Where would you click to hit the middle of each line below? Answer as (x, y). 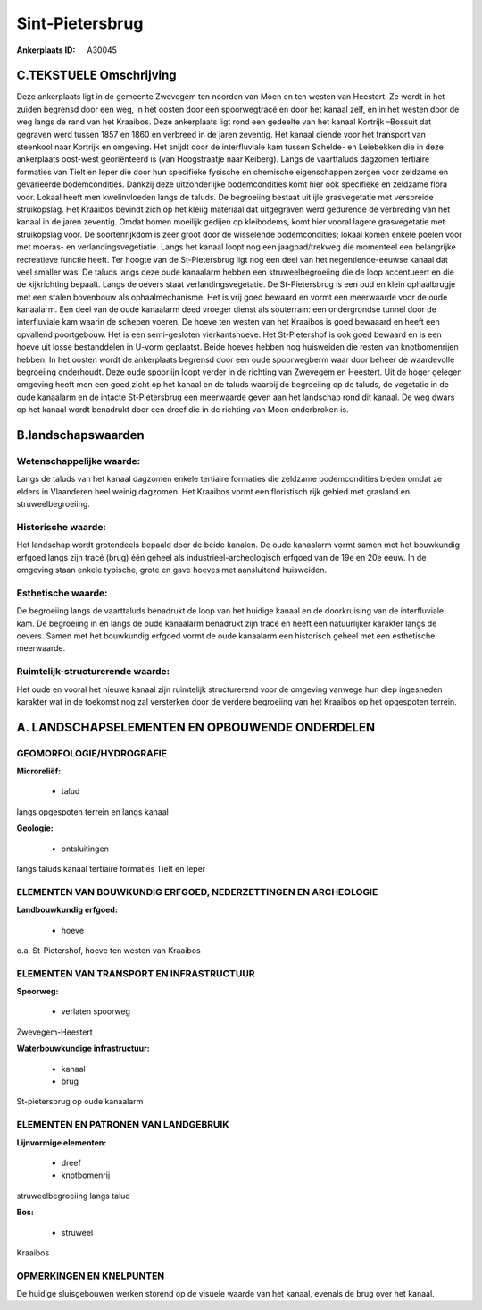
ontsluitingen (85, 849)
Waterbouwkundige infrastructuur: (83, 1048)
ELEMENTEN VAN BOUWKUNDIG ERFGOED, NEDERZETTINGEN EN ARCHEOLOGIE (197, 892)
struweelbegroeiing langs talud (74, 1196)
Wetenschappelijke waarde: (79, 461)
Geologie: (35, 828)
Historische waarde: (62, 527)
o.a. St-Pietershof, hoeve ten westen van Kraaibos (108, 950)
